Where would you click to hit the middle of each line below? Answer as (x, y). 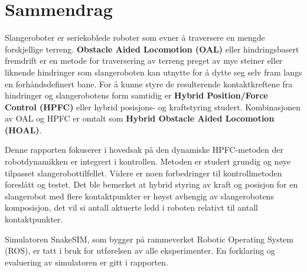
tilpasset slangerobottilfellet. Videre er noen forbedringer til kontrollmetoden (143, 173)
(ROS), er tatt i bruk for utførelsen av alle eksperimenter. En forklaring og (140, 250)
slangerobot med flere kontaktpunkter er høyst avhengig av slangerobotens (139, 196)
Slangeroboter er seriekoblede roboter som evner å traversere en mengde (135, 37)
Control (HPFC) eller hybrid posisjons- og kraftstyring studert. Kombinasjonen (153, 106)
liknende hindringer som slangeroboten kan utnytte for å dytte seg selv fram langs (153, 72)
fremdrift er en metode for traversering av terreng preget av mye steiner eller (144, 60)
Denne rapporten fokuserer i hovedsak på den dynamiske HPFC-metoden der (144, 150)
